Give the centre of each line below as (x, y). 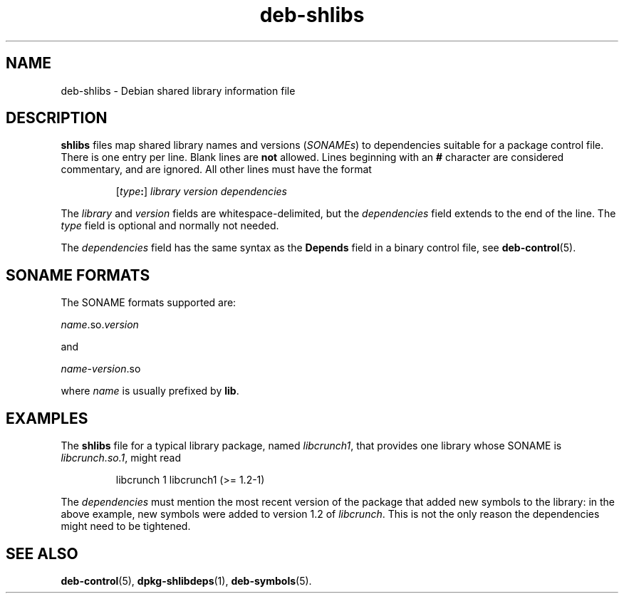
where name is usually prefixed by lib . (150, 391)
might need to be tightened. (126, 526)
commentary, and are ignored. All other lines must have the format (216, 170)
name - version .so (101, 369)
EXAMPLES (47, 418)
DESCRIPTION (57, 118)
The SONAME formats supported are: (149, 303)
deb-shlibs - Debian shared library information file (178, 90)
